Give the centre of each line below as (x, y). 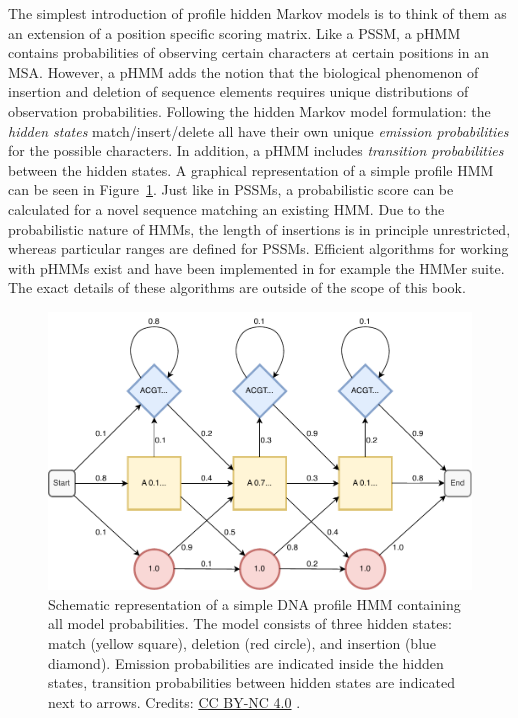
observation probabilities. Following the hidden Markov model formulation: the (249, 110)
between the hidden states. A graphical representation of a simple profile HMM (251, 169)
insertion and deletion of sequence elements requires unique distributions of (238, 91)
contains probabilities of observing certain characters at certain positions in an (248, 52)
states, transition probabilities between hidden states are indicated (251, 682)
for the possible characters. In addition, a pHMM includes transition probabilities (256, 150)
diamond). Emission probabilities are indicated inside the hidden (246, 662)
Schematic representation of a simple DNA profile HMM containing (254, 603)
